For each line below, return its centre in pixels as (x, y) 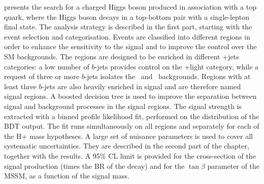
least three (20, 86)
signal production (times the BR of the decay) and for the (94, 165)
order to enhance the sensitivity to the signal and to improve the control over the (130, 46)
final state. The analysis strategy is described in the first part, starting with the (128, 27)
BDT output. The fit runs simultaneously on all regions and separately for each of (132, 126)
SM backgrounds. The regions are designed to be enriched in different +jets (122, 56)
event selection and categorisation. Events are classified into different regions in (127, 36)
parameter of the (233, 165)
